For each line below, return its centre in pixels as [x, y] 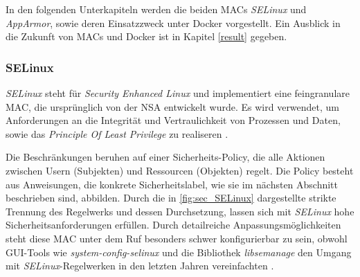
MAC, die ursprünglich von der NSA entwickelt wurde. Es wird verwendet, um [173, 106]
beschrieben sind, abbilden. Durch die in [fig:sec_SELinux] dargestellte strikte [171, 198]
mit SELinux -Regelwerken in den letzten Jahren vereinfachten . [140, 266]
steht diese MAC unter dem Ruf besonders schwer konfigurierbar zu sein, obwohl [177, 238]
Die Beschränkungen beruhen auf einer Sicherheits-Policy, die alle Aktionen [165, 157]
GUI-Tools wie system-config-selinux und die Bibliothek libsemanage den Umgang [179, 252]
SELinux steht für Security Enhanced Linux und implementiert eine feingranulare [178, 93]
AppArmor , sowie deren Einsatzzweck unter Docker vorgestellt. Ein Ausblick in [173, 23]
